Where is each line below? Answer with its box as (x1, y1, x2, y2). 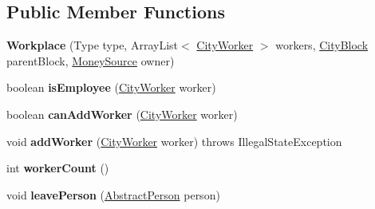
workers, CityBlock (275, 37, 369, 53)
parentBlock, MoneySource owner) (6, 52, 175, 69)
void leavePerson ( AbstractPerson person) (6, 186, 220, 203)
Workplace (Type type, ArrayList (6, 37, 179, 53)
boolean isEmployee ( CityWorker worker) (6, 79, 216, 96)
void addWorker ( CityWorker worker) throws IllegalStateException (6, 132, 342, 149)
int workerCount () (6, 160, 109, 176)
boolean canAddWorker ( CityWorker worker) (6, 105, 238, 122)
